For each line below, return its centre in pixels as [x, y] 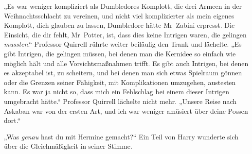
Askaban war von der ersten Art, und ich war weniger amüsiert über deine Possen [126, 111]
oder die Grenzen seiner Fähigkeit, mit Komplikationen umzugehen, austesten [120, 82]
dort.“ [12, 120]
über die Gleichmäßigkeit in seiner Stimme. [68, 146]
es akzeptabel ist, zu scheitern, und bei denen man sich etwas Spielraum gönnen [123, 73]
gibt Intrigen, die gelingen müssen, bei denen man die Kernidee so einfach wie [120, 53]
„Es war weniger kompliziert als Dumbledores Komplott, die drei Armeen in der [123, 6]
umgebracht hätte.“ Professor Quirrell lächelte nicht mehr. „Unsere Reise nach [120, 101]
